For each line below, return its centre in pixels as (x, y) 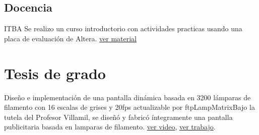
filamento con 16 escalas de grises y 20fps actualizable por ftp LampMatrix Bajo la (129, 107)
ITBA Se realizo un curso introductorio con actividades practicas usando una (123, 28)
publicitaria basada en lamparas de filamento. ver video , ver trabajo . (110, 127)
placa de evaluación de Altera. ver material (70, 38)
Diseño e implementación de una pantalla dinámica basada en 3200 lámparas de (127, 97)
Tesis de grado (55, 73)
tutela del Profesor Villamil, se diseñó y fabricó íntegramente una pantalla (118, 117)
